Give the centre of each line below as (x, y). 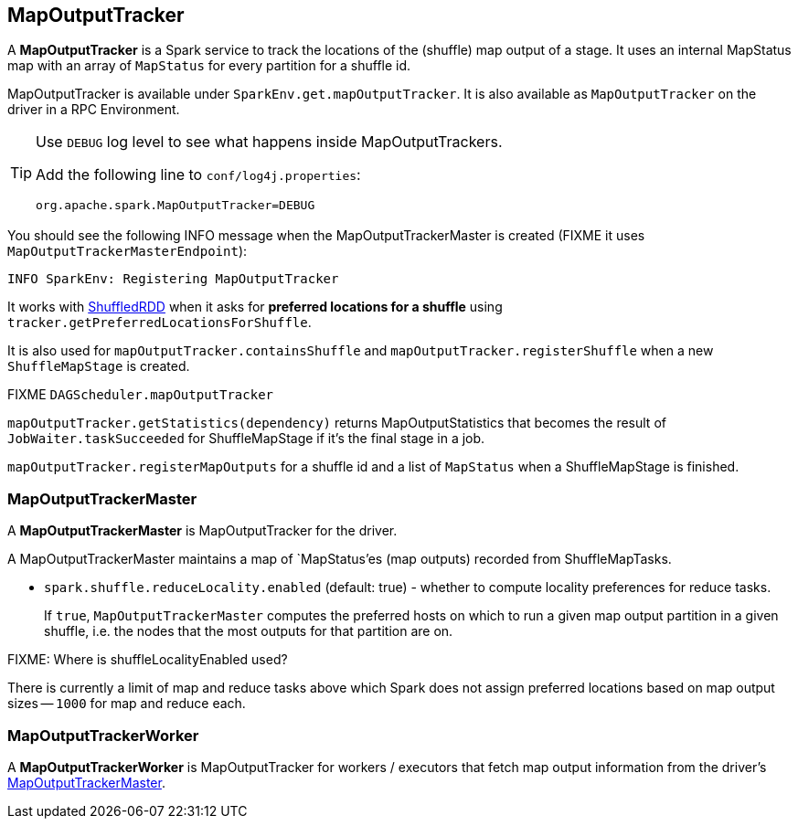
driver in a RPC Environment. (94, 110)
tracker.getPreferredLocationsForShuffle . (160, 323)
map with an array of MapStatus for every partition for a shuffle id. (209, 66)
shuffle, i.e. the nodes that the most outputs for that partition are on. (249, 631)
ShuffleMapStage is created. (99, 366)
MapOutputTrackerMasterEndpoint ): (128, 251)
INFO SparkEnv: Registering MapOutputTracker (173, 279)
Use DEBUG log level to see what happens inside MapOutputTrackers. (269, 142)
